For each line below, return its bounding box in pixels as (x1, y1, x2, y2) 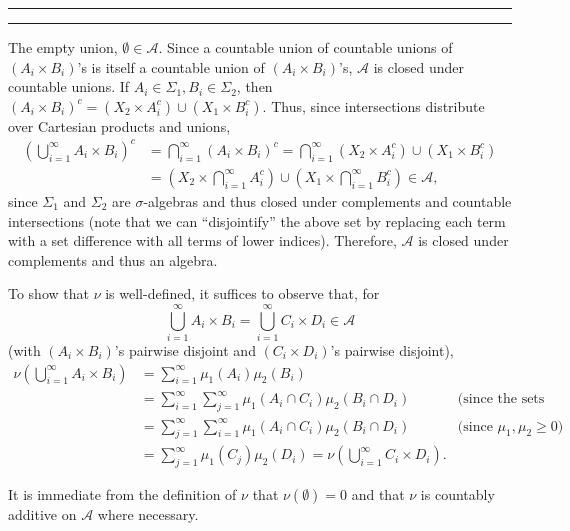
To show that (8, 283, 89, 304)
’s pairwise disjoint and (114, 340, 256, 361)
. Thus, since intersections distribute (262, 95, 485, 116)
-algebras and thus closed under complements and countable (143, 190, 512, 211)
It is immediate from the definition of (8, 484, 237, 505)
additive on (8, 504, 77, 525)
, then (236, 76, 273, 97)
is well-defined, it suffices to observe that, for (105, 283, 380, 304)
